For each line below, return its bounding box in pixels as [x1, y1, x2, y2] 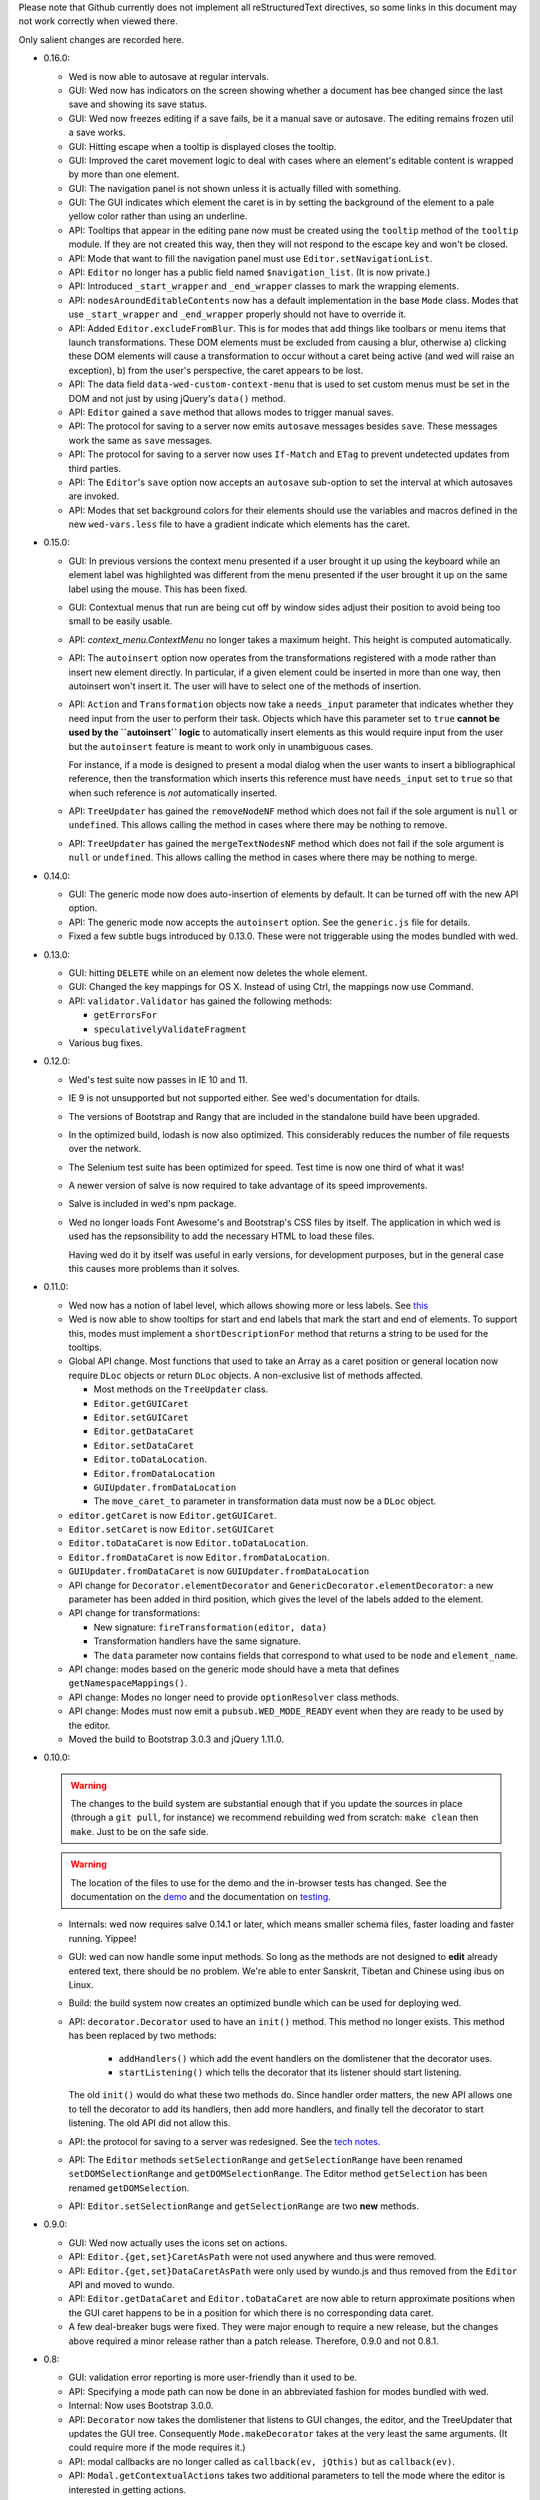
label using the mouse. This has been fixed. [68, 583, 248, 595]
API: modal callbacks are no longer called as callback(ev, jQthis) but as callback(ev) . [68, 2455, 455, 2467]
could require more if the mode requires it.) [68, 2441, 246, 2454]
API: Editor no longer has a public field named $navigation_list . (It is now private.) [68, 266, 431, 279]
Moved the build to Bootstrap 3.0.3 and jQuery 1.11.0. [68, 1733, 285, 1745]
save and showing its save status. [68, 98, 207, 110]
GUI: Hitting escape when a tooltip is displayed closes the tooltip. [68, 140, 337, 152]
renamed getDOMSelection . [68, 2181, 190, 2194]
